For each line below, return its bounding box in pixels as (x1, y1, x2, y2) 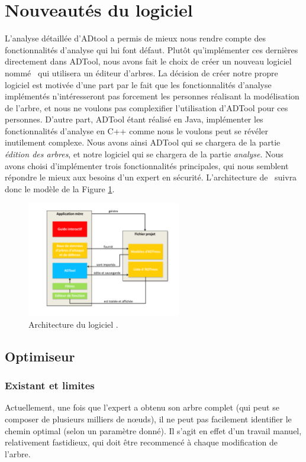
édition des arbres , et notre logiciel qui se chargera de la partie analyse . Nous (5, 148, 284, 160)
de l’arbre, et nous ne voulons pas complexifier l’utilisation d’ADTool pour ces (5, 101, 288, 114)
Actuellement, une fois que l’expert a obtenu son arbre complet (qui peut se (5, 401, 279, 413)
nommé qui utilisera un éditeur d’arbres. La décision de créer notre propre (5, 66, 278, 79)
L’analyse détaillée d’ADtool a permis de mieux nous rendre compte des (5, 32, 266, 44)
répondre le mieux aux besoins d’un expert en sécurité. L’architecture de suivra (5, 171, 297, 183)
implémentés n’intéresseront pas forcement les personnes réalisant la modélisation (5, 90, 299, 102)
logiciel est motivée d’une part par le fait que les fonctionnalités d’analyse (5, 78, 272, 91)
